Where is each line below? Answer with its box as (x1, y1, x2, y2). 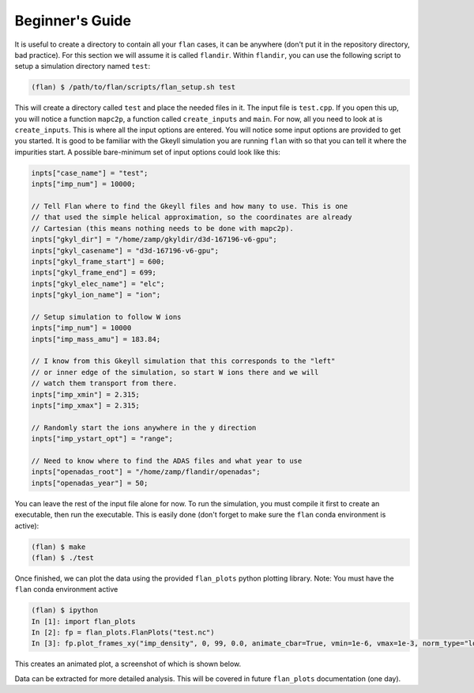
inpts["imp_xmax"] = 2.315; (31, 401, 140, 411)
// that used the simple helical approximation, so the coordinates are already (31, 213, 352, 222)
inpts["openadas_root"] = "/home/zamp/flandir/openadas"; (31, 468, 261, 476)
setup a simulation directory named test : (14, 62, 150, 71)
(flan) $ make (31, 542, 86, 551)
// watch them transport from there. (31, 379, 178, 388)
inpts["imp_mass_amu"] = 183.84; (31, 335, 161, 343)
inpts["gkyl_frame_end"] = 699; (31, 268, 157, 277)
